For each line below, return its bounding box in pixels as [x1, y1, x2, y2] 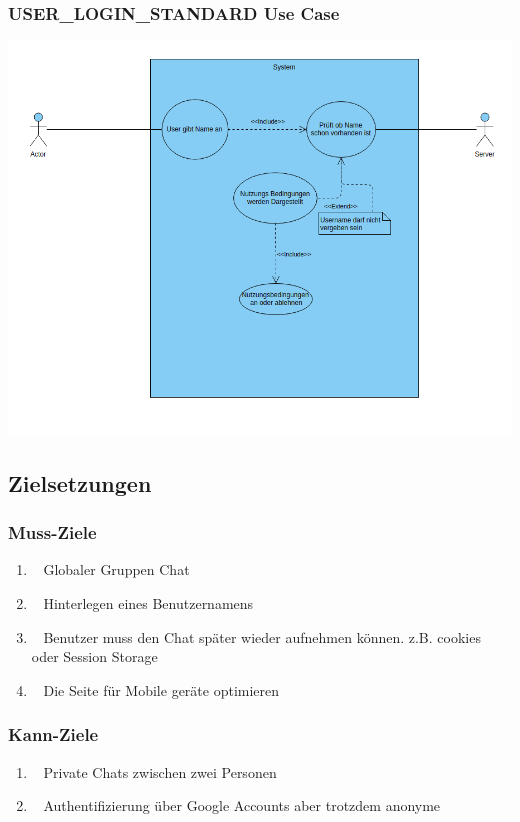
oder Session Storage [31, 646, 158, 667]
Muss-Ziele [8, 520, 97, 545]
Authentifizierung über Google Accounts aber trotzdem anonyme [43, 795, 441, 816]
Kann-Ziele [8, 722, 99, 747]
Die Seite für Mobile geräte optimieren [43, 679, 280, 700]
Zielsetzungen [8, 467, 152, 498]
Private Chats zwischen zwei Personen [43, 761, 277, 782]
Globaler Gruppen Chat [43, 559, 190, 580]
